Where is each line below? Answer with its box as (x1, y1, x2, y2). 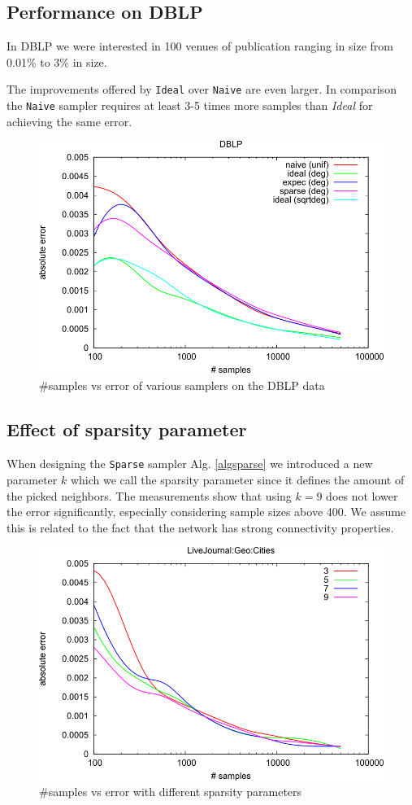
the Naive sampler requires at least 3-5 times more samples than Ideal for (7, 97, 373, 114)
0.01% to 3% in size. (7, 53, 107, 70)
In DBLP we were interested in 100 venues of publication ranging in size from (7, 37, 393, 55)
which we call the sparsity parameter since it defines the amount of (70, 470, 405, 488)
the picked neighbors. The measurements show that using (7, 487, 292, 504)
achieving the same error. (7, 112, 132, 129)
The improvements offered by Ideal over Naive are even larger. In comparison (7, 81, 397, 98)
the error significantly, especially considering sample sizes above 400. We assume (7, 503, 406, 520)
